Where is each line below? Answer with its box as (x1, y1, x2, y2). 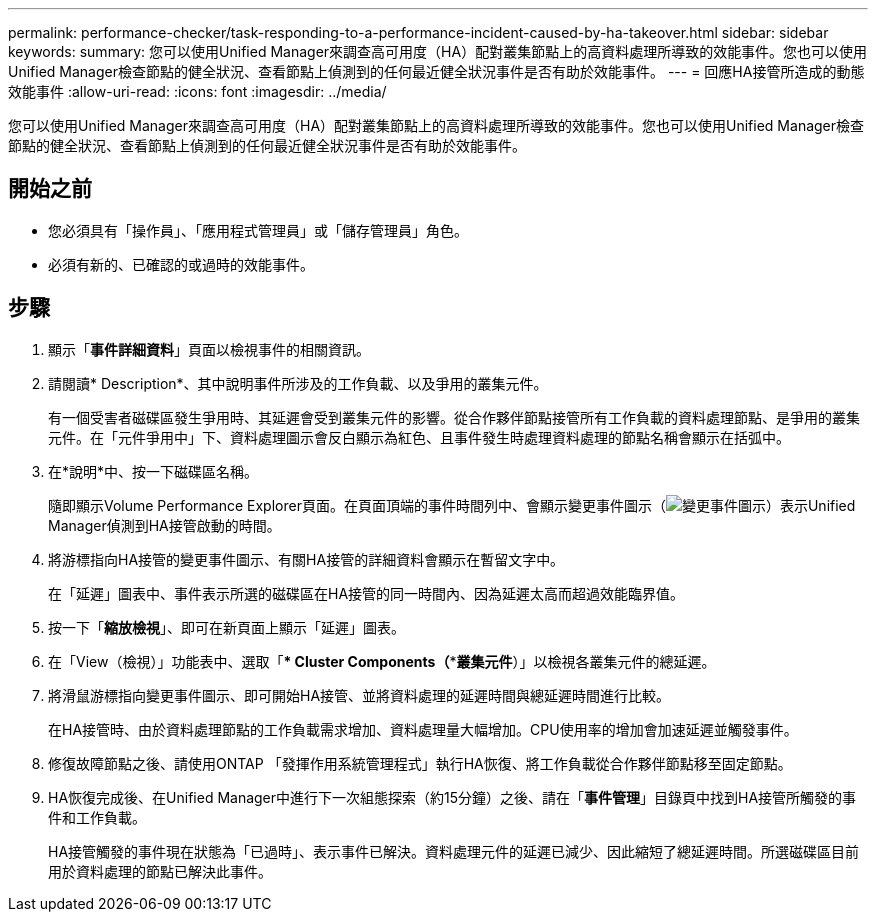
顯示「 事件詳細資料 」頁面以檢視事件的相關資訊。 (48, 340, 370, 358)
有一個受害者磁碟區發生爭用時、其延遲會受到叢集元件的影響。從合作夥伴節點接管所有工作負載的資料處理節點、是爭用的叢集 (48, 408, 860, 426)
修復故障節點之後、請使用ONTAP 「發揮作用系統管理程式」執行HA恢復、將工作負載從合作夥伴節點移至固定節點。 (48, 754, 792, 772)
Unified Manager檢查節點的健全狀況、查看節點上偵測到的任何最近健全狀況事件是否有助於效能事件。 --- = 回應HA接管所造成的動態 (8, 63, 865, 80)
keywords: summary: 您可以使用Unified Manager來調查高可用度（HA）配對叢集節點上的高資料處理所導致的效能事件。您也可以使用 (8, 43, 868, 60)
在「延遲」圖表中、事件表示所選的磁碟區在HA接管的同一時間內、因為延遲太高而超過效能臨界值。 (48, 584, 685, 602)
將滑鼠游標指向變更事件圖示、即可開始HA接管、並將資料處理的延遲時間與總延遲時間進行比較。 (48, 686, 671, 704)
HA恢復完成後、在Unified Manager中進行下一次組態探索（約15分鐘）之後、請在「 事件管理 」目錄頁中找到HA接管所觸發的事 (48, 788, 857, 806)
